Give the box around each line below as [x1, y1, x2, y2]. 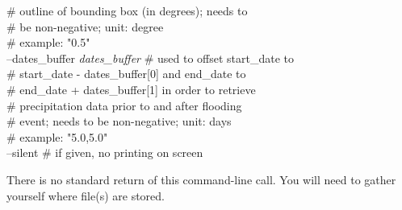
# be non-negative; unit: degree [6, 18, 164, 35]
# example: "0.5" [6, 34, 90, 51]
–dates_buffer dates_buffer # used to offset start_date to [6, 49, 295, 66]
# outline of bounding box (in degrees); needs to [6, 2, 248, 19]
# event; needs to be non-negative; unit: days [6, 113, 232, 130]
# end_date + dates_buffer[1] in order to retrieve [6, 80, 256, 97]
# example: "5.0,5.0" [6, 128, 108, 145]
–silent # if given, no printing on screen [6, 144, 203, 161]
